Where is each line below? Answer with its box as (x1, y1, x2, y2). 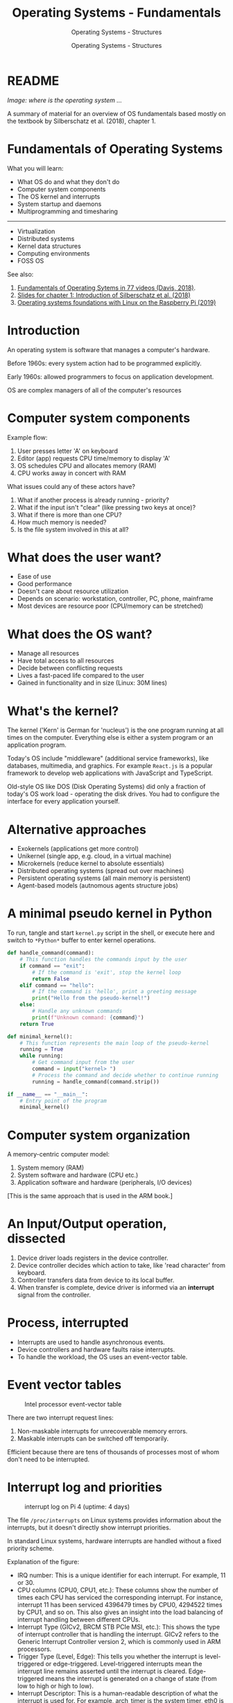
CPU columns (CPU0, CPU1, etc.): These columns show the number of (17, 1586, 218, 1594)
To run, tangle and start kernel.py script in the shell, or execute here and (7, 929, 215, 937)
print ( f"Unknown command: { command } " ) (32, 1014, 144, 1021)
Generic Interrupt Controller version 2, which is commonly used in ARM (17, 1638, 221, 1645)
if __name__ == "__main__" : (7, 1090, 89, 1098)
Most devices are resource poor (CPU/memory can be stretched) (17, 602, 203, 610)
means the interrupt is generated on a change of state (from (45, 1675, 217, 1682)
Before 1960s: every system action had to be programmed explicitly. (7, 359, 202, 367)
